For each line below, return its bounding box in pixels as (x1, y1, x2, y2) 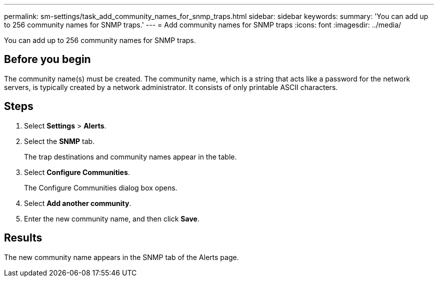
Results (4, 231, 42, 244)
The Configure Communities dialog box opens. (24, 183, 177, 192)
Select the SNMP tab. (24, 136, 95, 145)
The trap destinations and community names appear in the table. (24, 152, 237, 161)
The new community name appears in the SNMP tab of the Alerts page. (4, 252, 239, 261)
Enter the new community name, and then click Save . (24, 214, 199, 223)
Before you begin (4, 53, 91, 66)
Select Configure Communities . (24, 167, 130, 176)
